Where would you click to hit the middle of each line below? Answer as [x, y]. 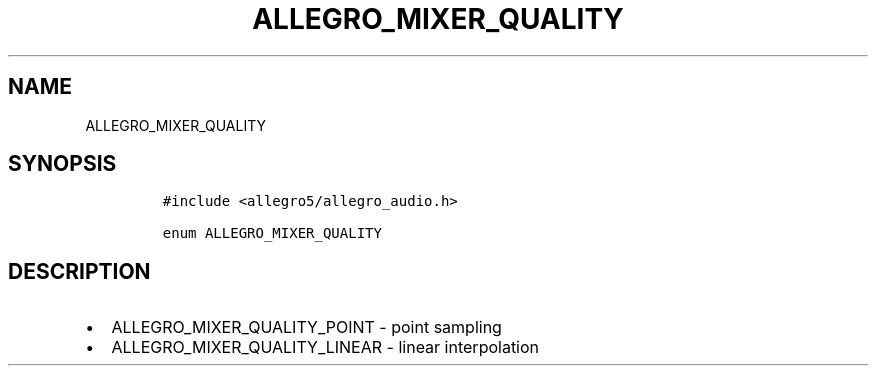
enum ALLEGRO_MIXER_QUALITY [272, 233]
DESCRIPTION [79, 271]
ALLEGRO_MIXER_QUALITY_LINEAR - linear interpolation [325, 347]
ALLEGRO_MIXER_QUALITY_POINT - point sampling [306, 327]
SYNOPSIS [62, 164]
